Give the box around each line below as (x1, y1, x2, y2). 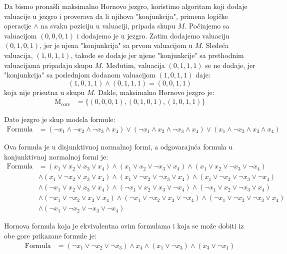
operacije (4, 20, 31, 31)
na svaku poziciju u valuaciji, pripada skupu (40, 20, 175, 31)
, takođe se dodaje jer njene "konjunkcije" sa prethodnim (70, 49, 244, 60)
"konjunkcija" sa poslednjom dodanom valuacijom (4, 69, 155, 80)
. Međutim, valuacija (101, 59, 165, 70)
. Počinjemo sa (184, 20, 229, 31)
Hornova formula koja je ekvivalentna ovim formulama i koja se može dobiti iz (4, 220, 244, 231)
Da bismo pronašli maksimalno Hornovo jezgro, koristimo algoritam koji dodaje (4, 1, 247, 11)
